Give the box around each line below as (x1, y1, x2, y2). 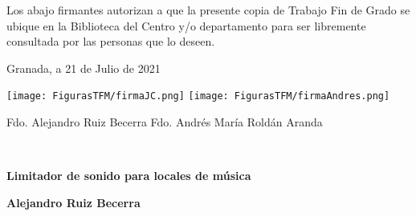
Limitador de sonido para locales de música (6, 167, 251, 184)
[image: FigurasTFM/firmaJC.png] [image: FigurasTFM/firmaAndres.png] (6, 90, 390, 102)
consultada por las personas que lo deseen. (6, 33, 215, 50)
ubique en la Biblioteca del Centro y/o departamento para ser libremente (6, 17, 366, 34)
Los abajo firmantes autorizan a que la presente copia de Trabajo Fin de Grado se (6, 2, 410, 18)
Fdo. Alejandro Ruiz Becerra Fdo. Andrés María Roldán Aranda (6, 114, 323, 130)
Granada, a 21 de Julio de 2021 (6, 59, 161, 76)
